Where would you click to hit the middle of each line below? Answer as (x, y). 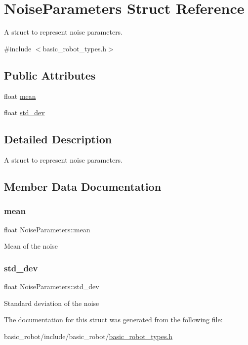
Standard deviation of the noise (52, 303)
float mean (20, 96)
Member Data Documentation (83, 186)
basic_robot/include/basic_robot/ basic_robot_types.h (88, 336)
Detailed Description (58, 139)
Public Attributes (50, 75)
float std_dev (24, 112)
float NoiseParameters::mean (47, 229)
